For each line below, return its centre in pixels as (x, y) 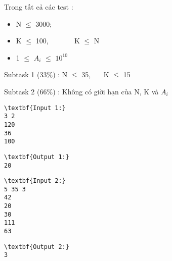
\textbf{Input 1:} (35, 108)
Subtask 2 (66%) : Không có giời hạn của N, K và (81, 91)
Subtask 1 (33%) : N (36, 74)
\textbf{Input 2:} (35, 181)
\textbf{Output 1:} (37, 157)
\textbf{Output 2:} (37, 247)
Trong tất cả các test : (39, 7)
